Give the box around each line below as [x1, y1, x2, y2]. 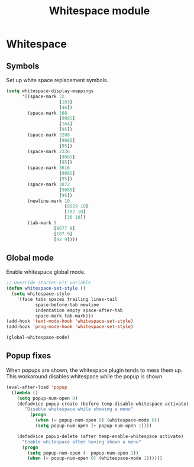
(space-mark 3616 [27, 165, 70, 171]
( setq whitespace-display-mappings [6, 88, 94, 94]
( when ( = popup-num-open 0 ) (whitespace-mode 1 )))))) [27, 455, 163, 462]
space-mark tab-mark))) [35, 313, 94, 319]
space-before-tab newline [35, 301, 99, 308]
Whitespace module [48, 4, 150, 18]
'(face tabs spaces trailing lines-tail [17, 296, 118, 302]
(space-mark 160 [27, 110, 67, 116]
